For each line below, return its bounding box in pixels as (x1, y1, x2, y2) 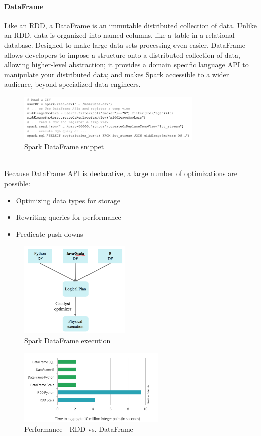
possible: (4, 178, 30, 188)
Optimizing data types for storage (16, 195, 120, 205)
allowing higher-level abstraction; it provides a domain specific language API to (4, 59, 249, 70)
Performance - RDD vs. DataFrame (24, 424, 133, 434)
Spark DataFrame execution (24, 335, 111, 345)
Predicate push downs (16, 228, 83, 239)
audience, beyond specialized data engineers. (4, 79, 141, 90)
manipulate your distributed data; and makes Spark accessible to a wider (4, 69, 229, 79)
